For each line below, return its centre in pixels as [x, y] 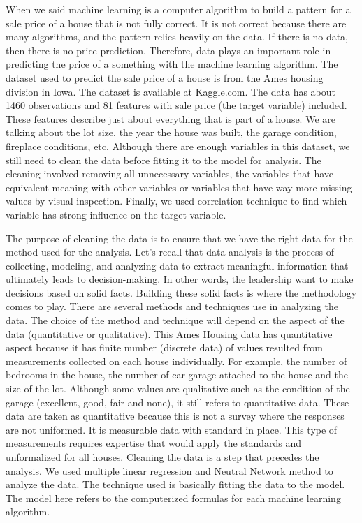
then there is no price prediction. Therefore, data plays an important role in [168, 50]
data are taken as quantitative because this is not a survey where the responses [175, 416]
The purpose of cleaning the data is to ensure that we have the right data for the [179, 238]
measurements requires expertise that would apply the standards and [153, 443]
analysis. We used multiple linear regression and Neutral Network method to [169, 470]
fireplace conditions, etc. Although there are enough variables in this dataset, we [178, 146]
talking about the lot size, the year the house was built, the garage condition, [171, 132]
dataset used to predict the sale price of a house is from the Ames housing [165, 77]
